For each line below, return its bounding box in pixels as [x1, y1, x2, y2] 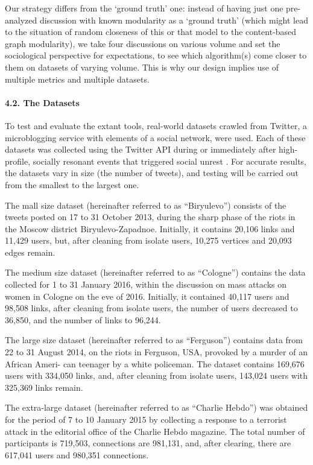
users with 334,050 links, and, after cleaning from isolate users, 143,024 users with [5, 369, 308, 382]
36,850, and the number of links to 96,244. [5, 313, 161, 326]
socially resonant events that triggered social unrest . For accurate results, [33, 154, 306, 167]
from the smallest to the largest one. [5, 178, 139, 191]
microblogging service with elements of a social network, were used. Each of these [5, 131, 306, 144]
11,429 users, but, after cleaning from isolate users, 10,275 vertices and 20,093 [5, 234, 292, 247]
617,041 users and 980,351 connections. [5, 448, 149, 461]
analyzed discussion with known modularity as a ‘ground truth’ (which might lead [5, 13, 308, 26]
